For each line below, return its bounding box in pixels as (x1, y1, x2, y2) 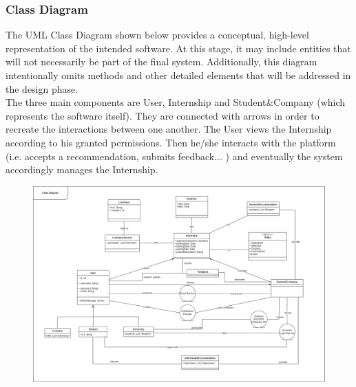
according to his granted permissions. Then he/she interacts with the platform (6, 135, 336, 149)
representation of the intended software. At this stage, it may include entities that (6, 41, 351, 55)
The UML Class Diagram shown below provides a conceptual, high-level (6, 27, 309, 42)
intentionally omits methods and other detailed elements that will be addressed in (6, 68, 351, 82)
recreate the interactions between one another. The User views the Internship (6, 122, 332, 136)
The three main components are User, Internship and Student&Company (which (6, 95, 346, 109)
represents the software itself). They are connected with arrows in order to (6, 108, 320, 122)
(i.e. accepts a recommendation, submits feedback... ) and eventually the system (6, 148, 343, 163)
